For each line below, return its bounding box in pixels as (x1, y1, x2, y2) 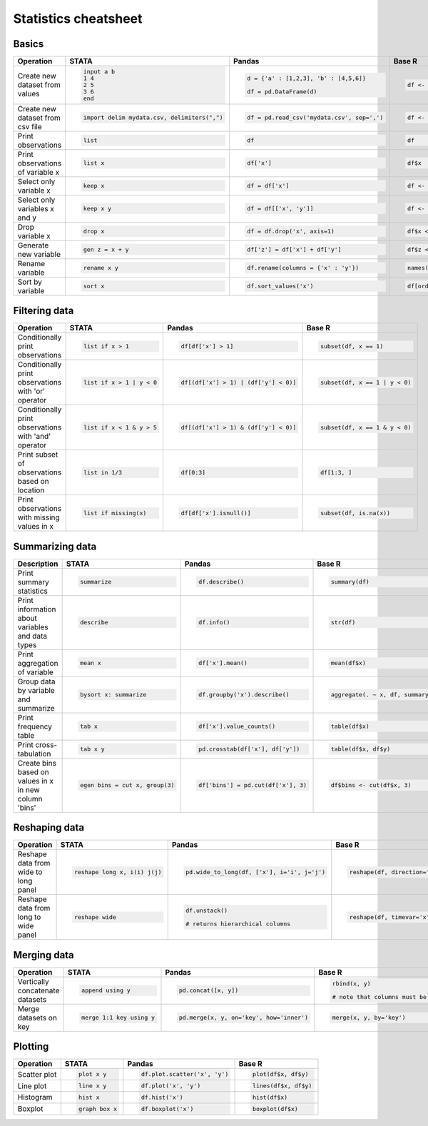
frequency (17, 721, 53, 731)
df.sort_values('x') (247, 283, 314, 290)
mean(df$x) (330, 659, 367, 667)
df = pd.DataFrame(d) (247, 88, 317, 96)
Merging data (13, 949, 74, 961)
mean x (79, 659, 101, 667)
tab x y (79, 746, 105, 753)
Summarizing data (13, 540, 97, 552)
